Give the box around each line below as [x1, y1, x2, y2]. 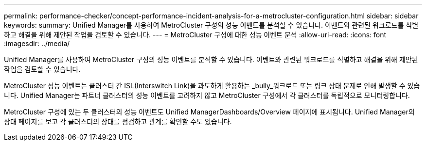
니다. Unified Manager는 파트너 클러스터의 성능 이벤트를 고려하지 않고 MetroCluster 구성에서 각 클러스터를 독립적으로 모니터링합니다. [4, 91, 410, 99]
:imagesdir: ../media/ [4, 39, 70, 48]
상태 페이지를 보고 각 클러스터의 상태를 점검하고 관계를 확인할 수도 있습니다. [4, 117, 232, 126]
